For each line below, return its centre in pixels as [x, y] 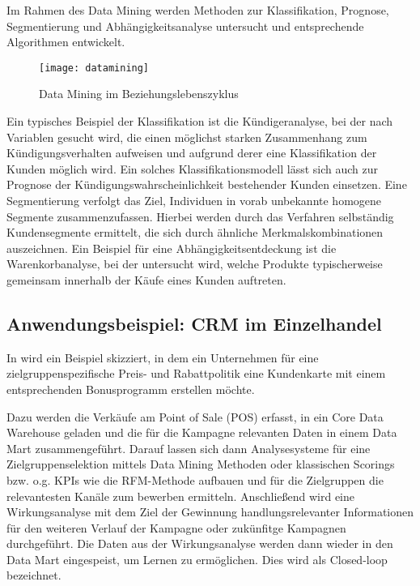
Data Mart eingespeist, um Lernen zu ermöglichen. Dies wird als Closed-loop [197, 559]
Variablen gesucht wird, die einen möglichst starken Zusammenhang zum [187, 137]
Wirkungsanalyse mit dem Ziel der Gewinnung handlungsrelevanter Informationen [210, 512]
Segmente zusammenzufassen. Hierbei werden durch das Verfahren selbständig [200, 216]
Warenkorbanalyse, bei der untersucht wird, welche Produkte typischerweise [195, 264]
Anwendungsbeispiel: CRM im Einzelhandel [194, 323]
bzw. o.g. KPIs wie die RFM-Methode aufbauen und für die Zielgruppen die [195, 479]
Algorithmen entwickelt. [66, 42]
